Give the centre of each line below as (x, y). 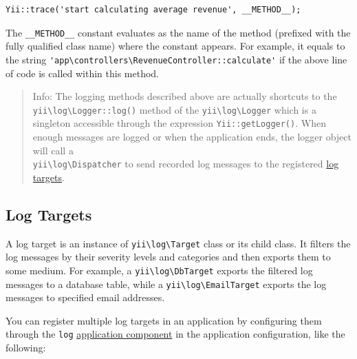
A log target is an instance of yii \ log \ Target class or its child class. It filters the (178, 243)
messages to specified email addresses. (85, 297)
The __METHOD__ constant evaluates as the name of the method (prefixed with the (178, 32)
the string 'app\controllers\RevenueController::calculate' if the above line (176, 59)
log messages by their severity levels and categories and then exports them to (168, 257)
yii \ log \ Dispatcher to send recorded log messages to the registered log (186, 164)
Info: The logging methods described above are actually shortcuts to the (185, 96)
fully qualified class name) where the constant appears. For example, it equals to (175, 46)
